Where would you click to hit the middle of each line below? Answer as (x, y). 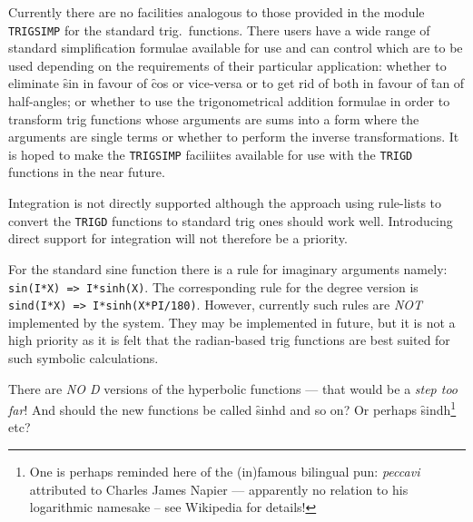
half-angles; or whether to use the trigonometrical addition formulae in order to (229, 101)
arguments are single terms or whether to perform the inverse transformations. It (234, 137)
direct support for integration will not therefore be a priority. (178, 238)
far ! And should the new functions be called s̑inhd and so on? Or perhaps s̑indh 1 (232, 408)
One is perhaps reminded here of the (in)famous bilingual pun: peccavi (225, 472)
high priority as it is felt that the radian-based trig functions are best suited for (229, 340)
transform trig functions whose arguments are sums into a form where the (214, 118)
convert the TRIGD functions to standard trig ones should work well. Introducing (231, 220)
